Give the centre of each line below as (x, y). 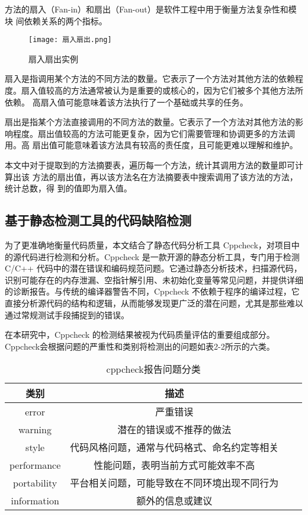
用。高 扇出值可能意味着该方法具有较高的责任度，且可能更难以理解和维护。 (151, 145)
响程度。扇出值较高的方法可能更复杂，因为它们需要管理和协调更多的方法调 (150, 133)
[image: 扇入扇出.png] (70, 40)
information (35, 500)
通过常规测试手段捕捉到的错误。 (67, 314)
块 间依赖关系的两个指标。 (56, 20)
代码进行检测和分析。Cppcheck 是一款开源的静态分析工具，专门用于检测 (160, 256)
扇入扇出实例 (53, 58)
